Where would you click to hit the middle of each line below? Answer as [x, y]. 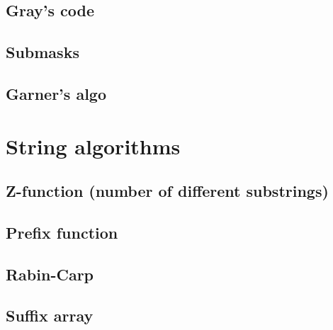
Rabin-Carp [50, 274]
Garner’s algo [56, 93]
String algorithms [93, 146]
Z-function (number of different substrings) [167, 191]
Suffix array [50, 315]
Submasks [43, 52]
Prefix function [62, 232]
